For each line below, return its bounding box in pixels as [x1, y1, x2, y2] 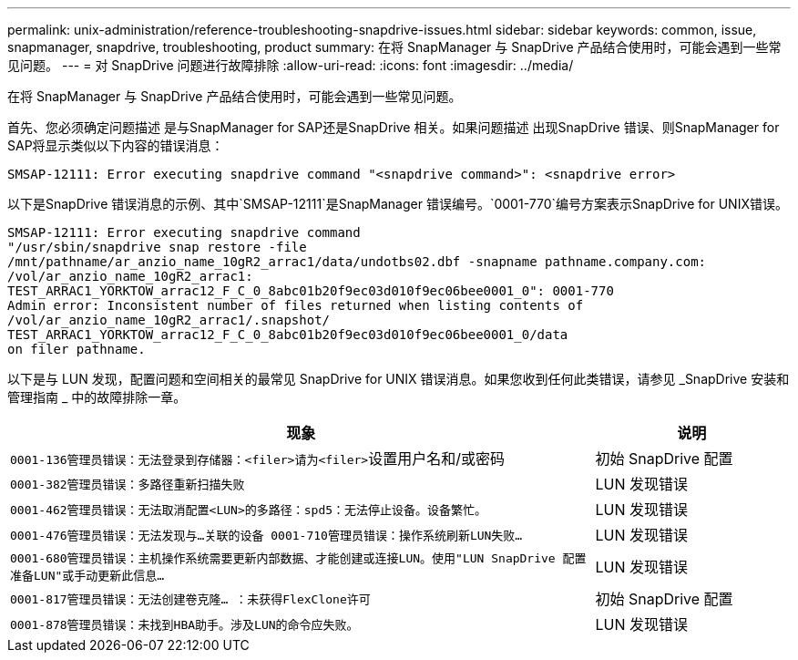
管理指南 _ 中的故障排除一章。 [7, 389, 187, 405]
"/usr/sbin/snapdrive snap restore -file [7, 240, 307, 254]
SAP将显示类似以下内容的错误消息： [7, 138, 224, 153]
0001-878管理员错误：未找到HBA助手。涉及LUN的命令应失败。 [10, 617, 359, 632]
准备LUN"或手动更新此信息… [10, 569, 165, 583]
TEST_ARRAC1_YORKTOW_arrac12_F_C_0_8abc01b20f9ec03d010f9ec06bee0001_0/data [7, 327, 568, 342]
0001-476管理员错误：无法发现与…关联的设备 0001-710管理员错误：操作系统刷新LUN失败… [10, 528, 523, 542]
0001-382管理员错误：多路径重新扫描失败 [10, 477, 245, 491]
